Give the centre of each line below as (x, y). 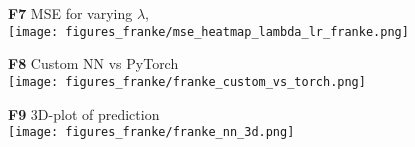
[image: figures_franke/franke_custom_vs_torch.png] (187, 81)
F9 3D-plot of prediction (84, 113)
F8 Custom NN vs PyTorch (93, 63)
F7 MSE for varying (70, 13)
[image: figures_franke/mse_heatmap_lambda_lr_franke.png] (208, 31)
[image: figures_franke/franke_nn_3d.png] (151, 132)
